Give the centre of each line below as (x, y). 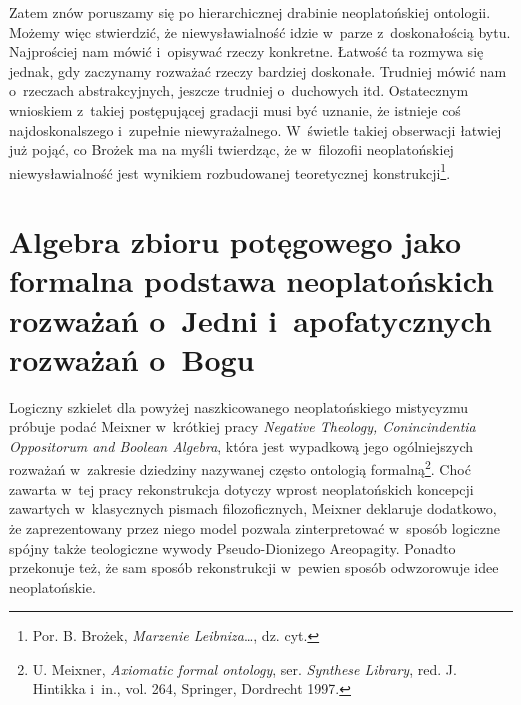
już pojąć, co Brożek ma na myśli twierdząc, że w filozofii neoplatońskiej (231, 149)
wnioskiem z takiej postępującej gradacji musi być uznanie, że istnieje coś (235, 109)
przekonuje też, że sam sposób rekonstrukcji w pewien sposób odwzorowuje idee (254, 567)
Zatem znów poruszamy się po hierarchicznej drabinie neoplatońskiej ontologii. (250, 12)
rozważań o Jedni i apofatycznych (250, 319)
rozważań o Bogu (132, 358)
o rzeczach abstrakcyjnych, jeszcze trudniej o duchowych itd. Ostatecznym (239, 90)
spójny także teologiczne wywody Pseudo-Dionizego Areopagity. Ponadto (232, 547)
